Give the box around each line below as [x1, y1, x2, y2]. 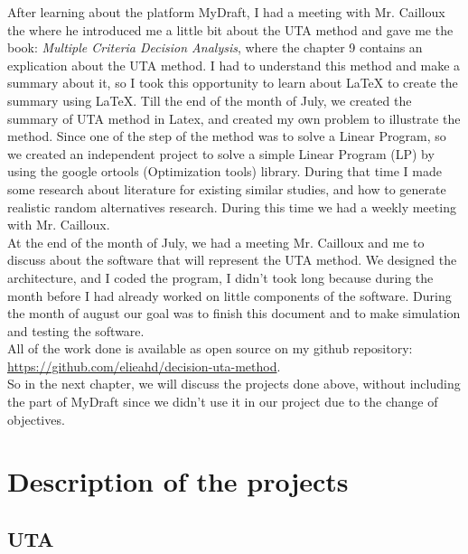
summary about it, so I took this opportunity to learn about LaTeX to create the [7, 73, 458, 92]
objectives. [7, 409, 65, 428]
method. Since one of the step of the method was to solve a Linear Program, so [7, 127, 446, 146]
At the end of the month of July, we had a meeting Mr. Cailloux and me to [7, 232, 425, 251]
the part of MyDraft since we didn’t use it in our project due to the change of [7, 392, 438, 411]
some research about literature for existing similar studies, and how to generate [7, 179, 446, 198]
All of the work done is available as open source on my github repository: [7, 339, 413, 358]
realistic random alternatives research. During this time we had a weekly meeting [7, 197, 456, 216]
